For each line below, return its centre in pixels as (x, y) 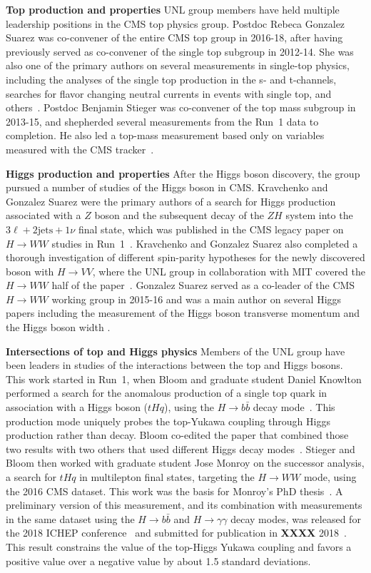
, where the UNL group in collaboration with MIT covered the (229, 271)
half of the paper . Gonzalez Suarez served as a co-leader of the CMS (203, 285)
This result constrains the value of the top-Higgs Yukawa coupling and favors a (179, 546)
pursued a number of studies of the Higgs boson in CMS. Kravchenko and (167, 187)
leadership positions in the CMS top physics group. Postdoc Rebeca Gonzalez (176, 23)
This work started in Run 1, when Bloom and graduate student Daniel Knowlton (184, 379)
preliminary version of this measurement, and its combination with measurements (184, 505)
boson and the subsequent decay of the (179, 215)
